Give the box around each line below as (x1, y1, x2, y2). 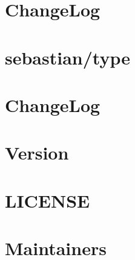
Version (5, 140, 69, 165)
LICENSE (5, 188, 90, 213)
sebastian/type (5, 44, 130, 69)
